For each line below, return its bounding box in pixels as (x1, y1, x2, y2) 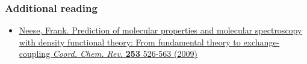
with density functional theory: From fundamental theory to (19, 35, 241, 48)
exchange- (243, 35, 280, 48)
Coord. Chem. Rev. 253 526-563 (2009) (52, 47, 197, 60)
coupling (19, 47, 51, 60)
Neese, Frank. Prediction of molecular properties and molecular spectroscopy (19, 24, 302, 36)
